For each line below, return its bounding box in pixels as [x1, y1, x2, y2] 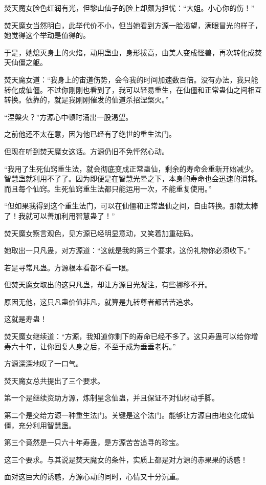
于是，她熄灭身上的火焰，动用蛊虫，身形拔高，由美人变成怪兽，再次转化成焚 [4, 47, 262, 57]
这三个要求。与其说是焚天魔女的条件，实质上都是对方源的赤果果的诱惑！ [4, 454, 248, 465]
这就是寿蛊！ [4, 313, 47, 324]
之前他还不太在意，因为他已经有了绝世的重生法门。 [4, 129, 176, 139]
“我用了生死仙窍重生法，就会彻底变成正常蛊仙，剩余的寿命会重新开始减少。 [4, 163, 258, 174]
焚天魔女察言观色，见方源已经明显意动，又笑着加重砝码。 [4, 227, 197, 238]
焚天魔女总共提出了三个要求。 [4, 375, 104, 386]
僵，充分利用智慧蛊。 [4, 419, 76, 430]
